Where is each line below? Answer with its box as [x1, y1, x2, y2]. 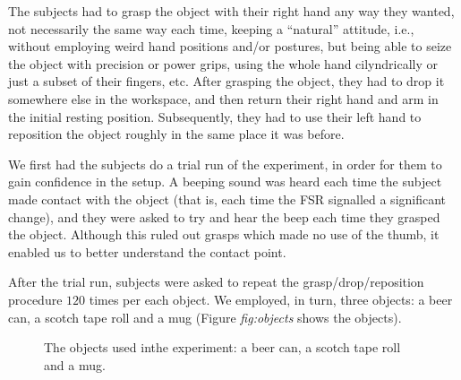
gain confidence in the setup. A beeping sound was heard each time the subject [8, 172, 442, 191]
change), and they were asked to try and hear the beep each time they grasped [8, 207, 440, 226]
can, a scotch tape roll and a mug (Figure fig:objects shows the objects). [8, 307, 402, 326]
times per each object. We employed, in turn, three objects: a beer [89, 289, 453, 308]
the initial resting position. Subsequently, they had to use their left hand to [8, 107, 422, 125]
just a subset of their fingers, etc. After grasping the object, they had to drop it [8, 72, 445, 91]
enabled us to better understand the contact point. [8, 242, 286, 261]
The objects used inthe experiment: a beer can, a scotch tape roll [44, 338, 401, 357]
